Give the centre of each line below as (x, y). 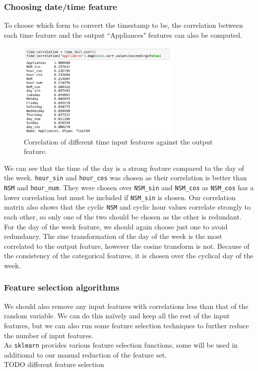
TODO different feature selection (54, 364)
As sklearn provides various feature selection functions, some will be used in (121, 345)
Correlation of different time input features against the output (118, 141)
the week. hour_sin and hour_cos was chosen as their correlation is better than (126, 178)
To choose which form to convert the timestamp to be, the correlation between (124, 25)
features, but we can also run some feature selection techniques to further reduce (127, 325)
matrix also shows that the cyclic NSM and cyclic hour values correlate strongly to (128, 207)
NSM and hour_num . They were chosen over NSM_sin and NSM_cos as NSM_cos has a (129, 187)
